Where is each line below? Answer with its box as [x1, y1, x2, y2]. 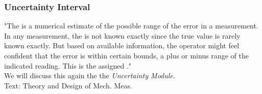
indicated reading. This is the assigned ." [4, 60, 132, 71]
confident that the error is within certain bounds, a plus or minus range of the [4, 50, 249, 60]
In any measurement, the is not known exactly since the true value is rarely [4, 30, 241, 41]
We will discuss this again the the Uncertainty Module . [4, 70, 175, 81]
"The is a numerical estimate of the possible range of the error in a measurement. [4, 20, 258, 31]
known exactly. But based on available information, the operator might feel [4, 40, 240, 51]
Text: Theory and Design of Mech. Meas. [4, 80, 132, 90]
